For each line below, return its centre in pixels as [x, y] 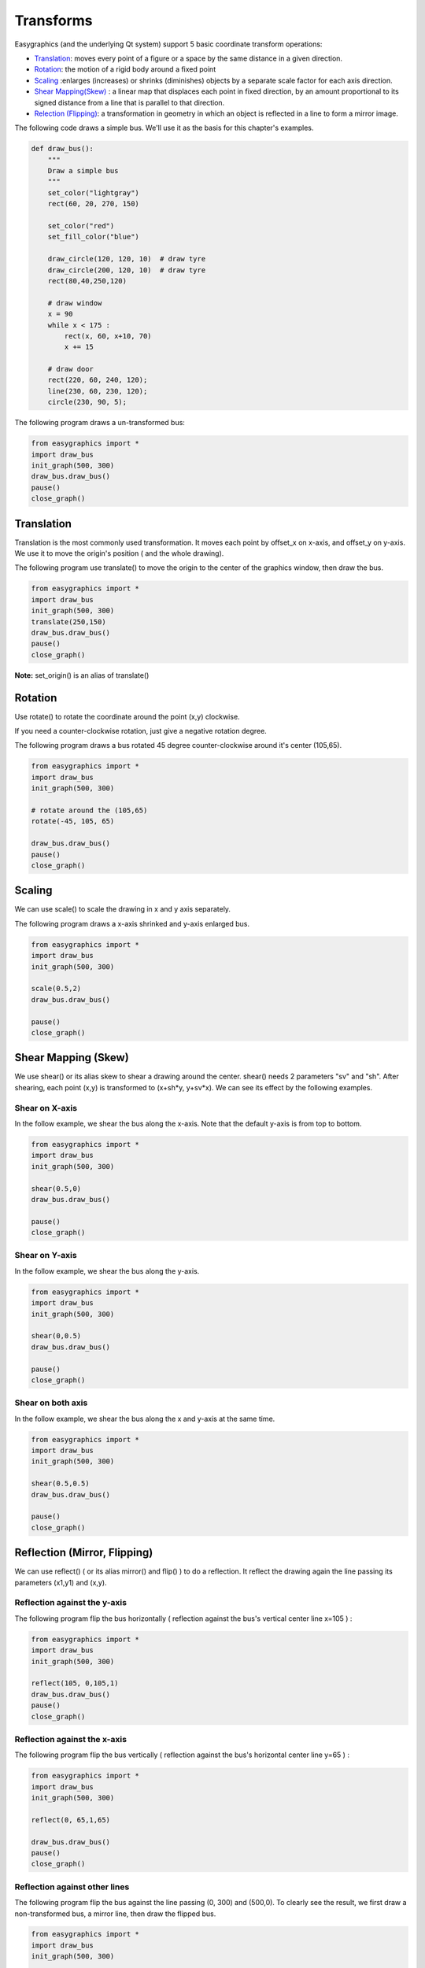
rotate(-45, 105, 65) [73, 821]
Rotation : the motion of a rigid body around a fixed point [125, 69]
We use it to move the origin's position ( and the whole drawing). [119, 553]
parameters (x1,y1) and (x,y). [61, 1582]
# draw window [75, 303]
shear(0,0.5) [56, 1336]
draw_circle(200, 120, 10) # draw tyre [127, 270]
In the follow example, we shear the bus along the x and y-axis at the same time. [145, 1419]
